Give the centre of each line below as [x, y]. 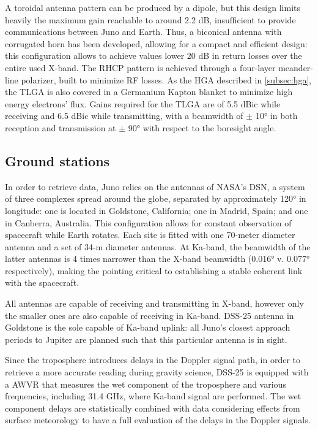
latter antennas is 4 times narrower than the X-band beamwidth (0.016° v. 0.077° [157, 259]
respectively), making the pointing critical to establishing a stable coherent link [154, 270]
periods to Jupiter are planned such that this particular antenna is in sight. [146, 339]
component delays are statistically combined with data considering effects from [153, 408]
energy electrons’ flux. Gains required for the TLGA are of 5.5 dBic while [143, 103]
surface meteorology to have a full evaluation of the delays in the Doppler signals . [158, 420]
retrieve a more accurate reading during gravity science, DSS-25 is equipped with [157, 372]
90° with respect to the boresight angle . [202, 127]
